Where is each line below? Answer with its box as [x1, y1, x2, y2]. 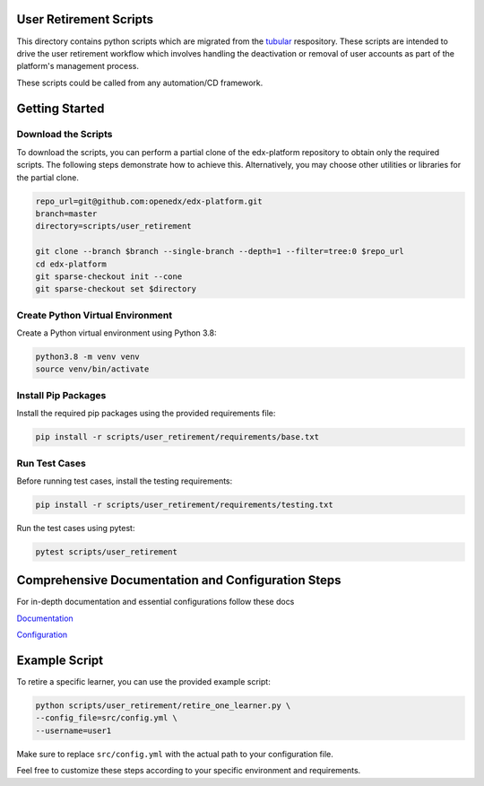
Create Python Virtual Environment [16, 309, 173, 321]
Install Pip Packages [16, 389, 107, 401]
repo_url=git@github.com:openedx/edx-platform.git [35, 196, 264, 206]
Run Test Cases [16, 457, 87, 469]
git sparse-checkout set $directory [35, 284, 197, 294]
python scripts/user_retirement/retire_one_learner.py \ [35, 701, 291, 711]
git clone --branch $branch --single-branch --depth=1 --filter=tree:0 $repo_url [35, 247, 405, 257]
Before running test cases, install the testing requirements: [16, 476, 233, 486]
